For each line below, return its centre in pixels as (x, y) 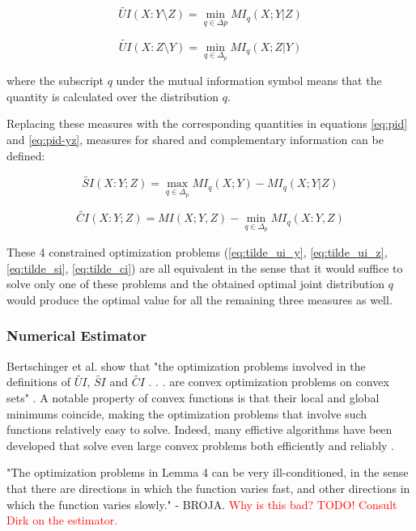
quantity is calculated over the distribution (112, 96)
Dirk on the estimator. (62, 520)
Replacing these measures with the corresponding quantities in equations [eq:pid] (207, 123)
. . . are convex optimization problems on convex (269, 382)
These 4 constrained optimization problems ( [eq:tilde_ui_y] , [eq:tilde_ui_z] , (197, 251)
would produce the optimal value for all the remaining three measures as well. (200, 299)
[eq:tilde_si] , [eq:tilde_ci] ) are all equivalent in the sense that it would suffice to (205, 268)
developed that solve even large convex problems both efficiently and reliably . (200, 445)
